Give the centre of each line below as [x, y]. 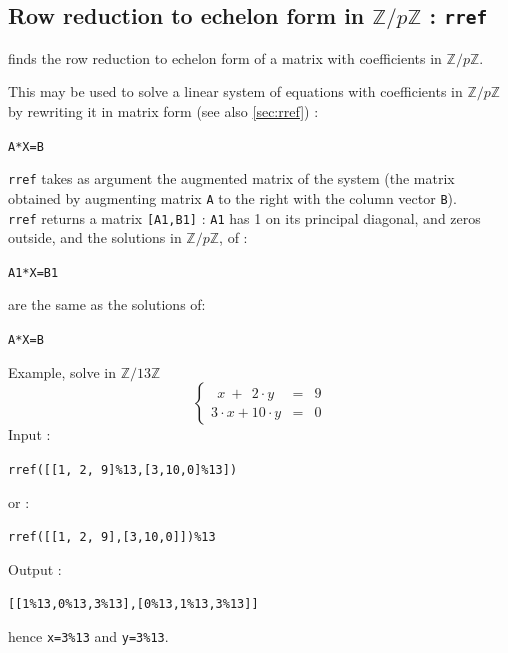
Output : [35, 568]
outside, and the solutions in [95, 237]
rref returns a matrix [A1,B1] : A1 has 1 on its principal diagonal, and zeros [244, 217]
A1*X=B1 [33, 272]
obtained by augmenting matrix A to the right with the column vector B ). [232, 197]
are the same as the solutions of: [107, 304]
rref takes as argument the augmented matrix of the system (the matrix [231, 178]
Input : [29, 434]
